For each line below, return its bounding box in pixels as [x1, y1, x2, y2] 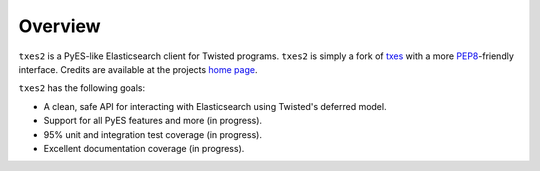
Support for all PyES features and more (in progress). [43, 115, 263, 127]
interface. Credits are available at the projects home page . [18, 63, 258, 75]
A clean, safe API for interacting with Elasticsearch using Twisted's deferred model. [43, 100, 387, 112]
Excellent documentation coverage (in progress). [43, 142, 245, 154]
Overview [18, 15, 101, 37]
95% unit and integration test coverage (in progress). [43, 128, 262, 140]
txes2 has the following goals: [18, 82, 146, 94]
